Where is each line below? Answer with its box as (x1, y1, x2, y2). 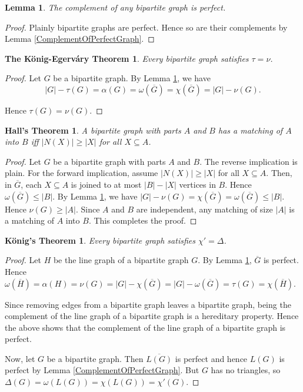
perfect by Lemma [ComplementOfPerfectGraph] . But (5, 364, 199, 376)
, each (21, 178, 42, 190)
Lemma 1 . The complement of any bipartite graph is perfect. (5, 1, 226, 13)
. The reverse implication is (199, 155, 298, 167)
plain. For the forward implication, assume (5, 167, 158, 179)
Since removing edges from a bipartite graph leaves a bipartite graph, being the (5, 298, 291, 310)
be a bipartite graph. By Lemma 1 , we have (53, 72, 211, 84)
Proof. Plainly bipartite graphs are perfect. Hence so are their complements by (5, 21, 288, 33)
